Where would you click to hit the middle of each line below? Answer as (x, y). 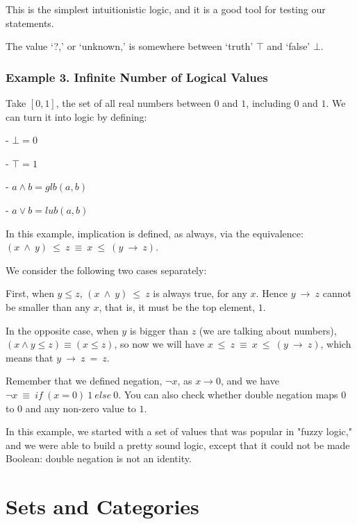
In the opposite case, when (62, 330)
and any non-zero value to (81, 408)
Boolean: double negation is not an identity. (99, 458)
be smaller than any (48, 306)
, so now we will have (159, 344)
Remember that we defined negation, (84, 381)
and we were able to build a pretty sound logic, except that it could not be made (178, 445)
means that (30, 357)
